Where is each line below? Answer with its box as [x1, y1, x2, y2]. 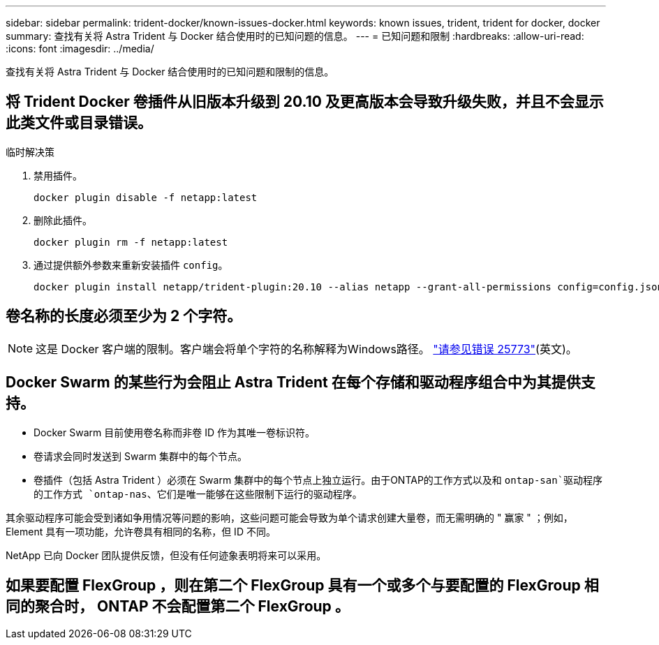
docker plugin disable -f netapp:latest [34, 191, 258, 203]
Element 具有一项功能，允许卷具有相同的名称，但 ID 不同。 [6, 525, 276, 537]
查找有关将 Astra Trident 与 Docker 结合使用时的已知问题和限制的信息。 [6, 66, 334, 77]
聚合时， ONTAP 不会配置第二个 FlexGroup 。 [34, 597, 350, 615]
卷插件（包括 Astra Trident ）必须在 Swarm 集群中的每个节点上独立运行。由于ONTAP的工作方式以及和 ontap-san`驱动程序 [34, 473, 603, 486]
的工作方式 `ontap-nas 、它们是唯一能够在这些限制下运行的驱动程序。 [34, 487, 362, 500]
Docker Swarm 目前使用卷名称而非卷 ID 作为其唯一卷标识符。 [34, 426, 315, 438]
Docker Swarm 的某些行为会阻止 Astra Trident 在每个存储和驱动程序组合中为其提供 [6, 373, 581, 392]
